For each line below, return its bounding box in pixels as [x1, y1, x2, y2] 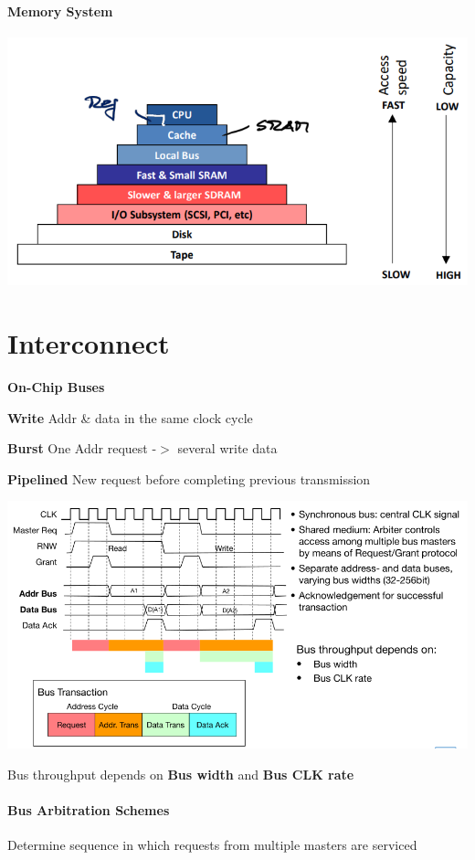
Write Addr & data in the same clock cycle [7, 408, 253, 427]
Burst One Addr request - [7, 439, 157, 458]
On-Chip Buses [7, 377, 105, 397]
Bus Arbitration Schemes [7, 800, 170, 819]
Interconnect [7, 324, 170, 362]
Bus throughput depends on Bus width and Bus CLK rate [7, 764, 354, 783]
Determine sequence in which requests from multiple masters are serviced [7, 835, 417, 855]
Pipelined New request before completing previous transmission [7, 469, 371, 488]
